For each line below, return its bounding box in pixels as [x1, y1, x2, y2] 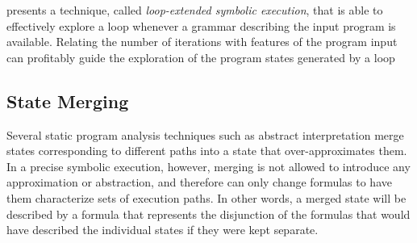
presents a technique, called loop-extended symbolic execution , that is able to [6, 2, 383, 18]
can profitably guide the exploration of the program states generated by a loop [6, 48, 395, 65]
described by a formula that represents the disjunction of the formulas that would [6, 205, 411, 222]
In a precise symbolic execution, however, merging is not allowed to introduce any [6, 157, 411, 174]
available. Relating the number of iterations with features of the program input [6, 33, 398, 50]
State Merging [6, 88, 129, 113]
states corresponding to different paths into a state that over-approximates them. [6, 142, 407, 159]
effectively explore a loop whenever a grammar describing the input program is [6, 17, 396, 34]
